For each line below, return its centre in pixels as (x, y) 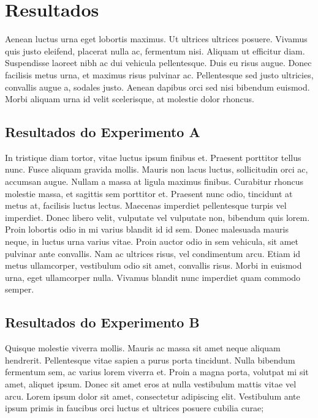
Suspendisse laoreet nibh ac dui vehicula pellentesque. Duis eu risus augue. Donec (158, 63)
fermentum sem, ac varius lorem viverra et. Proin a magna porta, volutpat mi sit (157, 372)
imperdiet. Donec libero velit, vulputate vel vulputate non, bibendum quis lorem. (157, 217)
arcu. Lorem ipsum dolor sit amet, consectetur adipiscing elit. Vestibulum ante (153, 396)
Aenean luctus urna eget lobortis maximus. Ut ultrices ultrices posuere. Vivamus (156, 39)
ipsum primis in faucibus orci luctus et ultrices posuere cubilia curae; (134, 408)
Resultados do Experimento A (103, 132)
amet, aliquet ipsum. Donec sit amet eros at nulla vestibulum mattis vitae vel (151, 384)
